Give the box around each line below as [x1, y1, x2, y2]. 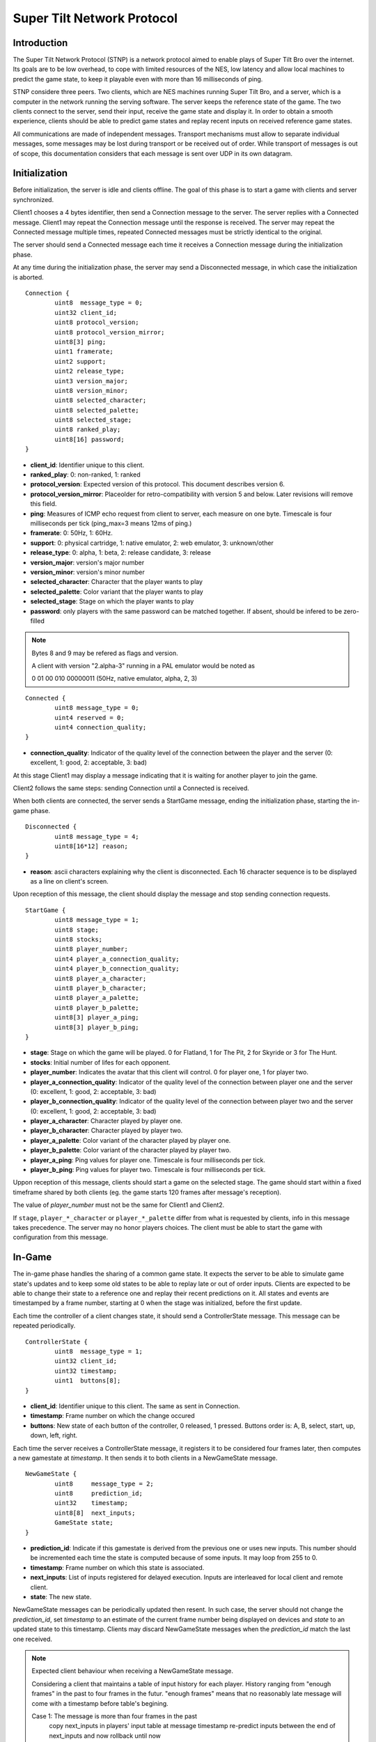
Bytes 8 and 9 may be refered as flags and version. [31, 649, 178, 657]
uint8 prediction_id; [54, 1490, 143, 1497]
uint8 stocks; [54, 936, 103, 943]
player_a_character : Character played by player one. [30, 1117, 182, 1125]
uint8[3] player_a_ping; [54, 1014, 139, 1022]
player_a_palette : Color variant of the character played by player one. [30, 1136, 231, 1144]
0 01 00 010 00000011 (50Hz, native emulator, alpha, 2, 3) [31, 675, 198, 683]
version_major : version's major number [30, 558, 145, 566]
